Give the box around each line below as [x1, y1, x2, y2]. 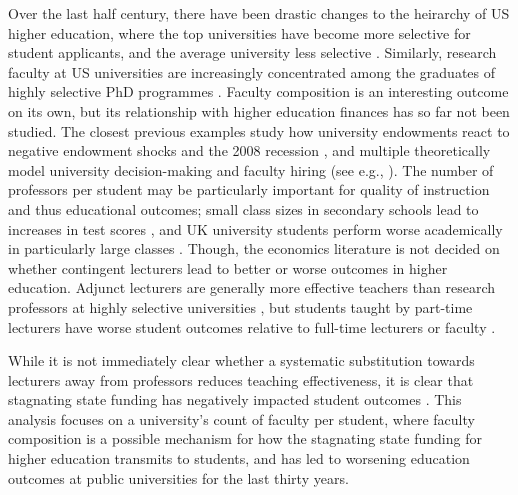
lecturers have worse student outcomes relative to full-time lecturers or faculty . [8, 316, 496, 337]
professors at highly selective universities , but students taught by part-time [8, 296, 473, 317]
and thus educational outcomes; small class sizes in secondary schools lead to [8, 198, 479, 219]
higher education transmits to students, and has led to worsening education [8, 448, 470, 469]
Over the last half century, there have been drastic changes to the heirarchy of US [8, 3, 510, 23]
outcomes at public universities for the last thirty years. [8, 467, 349, 488]
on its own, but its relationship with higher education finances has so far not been [8, 100, 510, 121]
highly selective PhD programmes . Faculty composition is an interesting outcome [8, 81, 509, 102]
